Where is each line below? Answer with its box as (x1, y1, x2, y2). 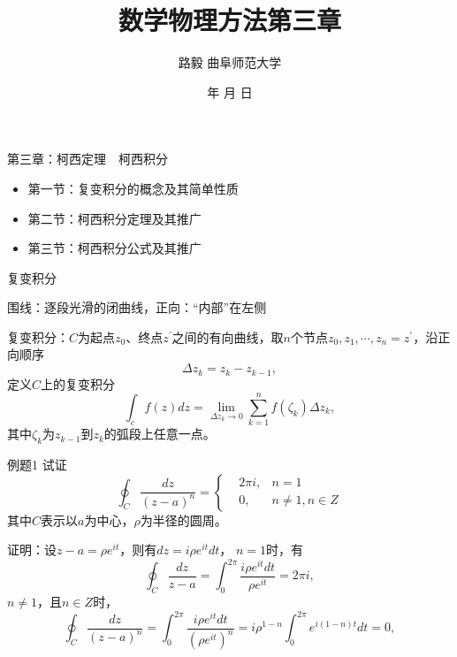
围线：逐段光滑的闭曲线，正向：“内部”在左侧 (7, 298, 267, 317)
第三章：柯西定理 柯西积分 (7, 149, 168, 168)
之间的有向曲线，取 (171, 327, 284, 346)
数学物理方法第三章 (118, 2, 341, 38)
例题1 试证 (7, 455, 67, 474)
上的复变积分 (41, 374, 116, 393)
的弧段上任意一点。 (103, 424, 216, 443)
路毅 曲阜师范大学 (178, 53, 282, 72)
